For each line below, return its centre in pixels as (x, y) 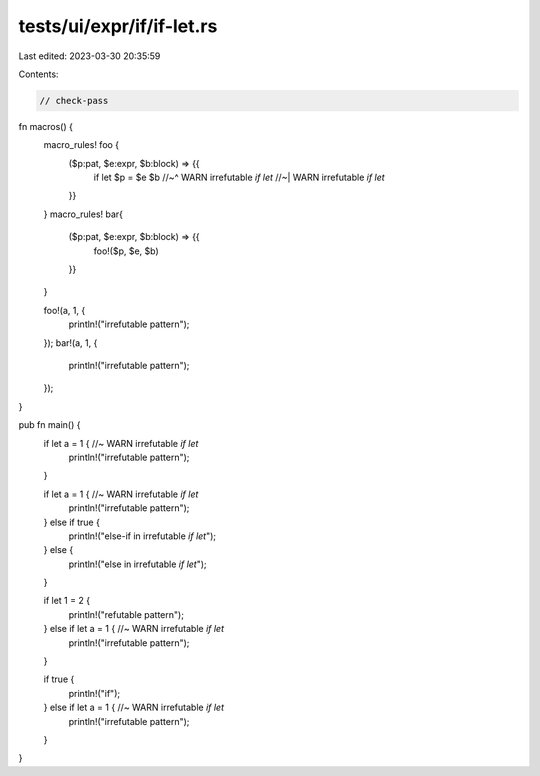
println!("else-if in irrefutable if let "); (142, 536)
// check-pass (74, 100)
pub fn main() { (49, 425)
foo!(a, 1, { (64, 310)
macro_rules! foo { (81, 145)
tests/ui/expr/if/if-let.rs (118, 26)
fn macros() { (46, 126)
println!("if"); (94, 693)
